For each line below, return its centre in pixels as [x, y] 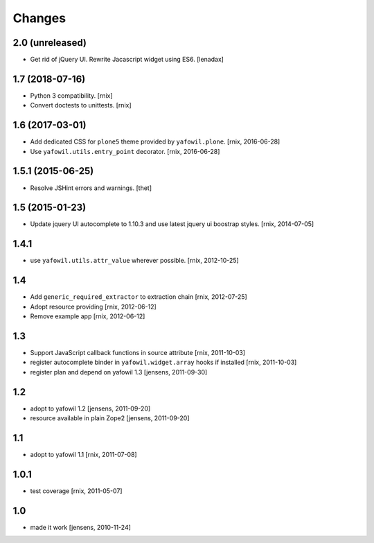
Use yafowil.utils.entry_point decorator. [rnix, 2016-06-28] [125, 151]
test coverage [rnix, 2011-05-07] [76, 491]
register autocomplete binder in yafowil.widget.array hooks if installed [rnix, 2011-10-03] [163, 362]
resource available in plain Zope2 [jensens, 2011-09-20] [110, 418]
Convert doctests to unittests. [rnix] [81, 105]
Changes [39, 18]
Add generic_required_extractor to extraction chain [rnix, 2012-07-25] [139, 297]
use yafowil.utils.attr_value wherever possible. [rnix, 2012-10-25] [134, 261]
